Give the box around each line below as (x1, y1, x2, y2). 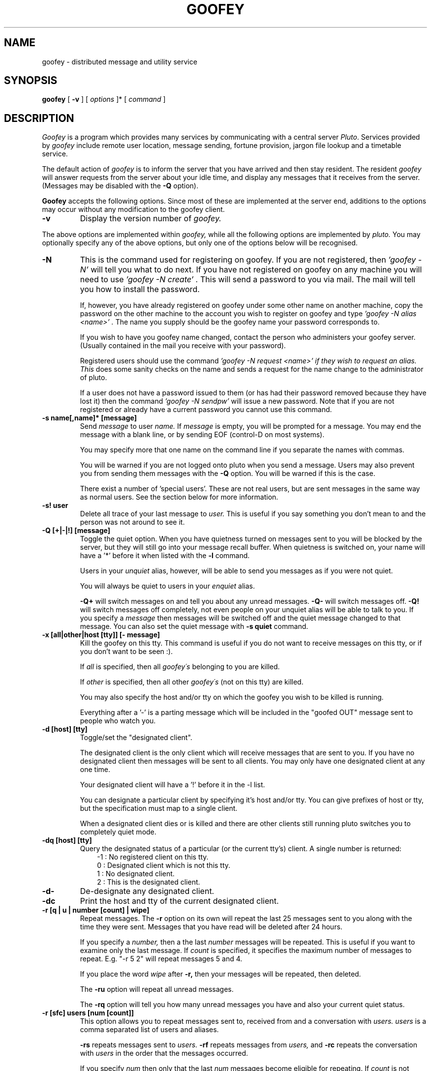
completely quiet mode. (80, 828, 156, 836)
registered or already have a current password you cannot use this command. (80, 405, 332, 414)
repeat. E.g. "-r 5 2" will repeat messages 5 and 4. (80, 954, 243, 963)
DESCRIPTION (4, 112, 74, 124)
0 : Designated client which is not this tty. (97, 861, 231, 870)
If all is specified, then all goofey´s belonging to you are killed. (80, 662, 280, 671)
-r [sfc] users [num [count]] (42, 1009, 134, 1017)
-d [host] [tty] (42, 725, 88, 734)
